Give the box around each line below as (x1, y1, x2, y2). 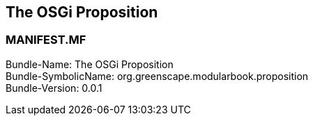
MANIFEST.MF (6, 33, 86, 47)
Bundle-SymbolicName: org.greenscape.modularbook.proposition (6, 70, 309, 82)
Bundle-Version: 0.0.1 (6, 81, 102, 94)
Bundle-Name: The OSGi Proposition (6, 58, 174, 70)
